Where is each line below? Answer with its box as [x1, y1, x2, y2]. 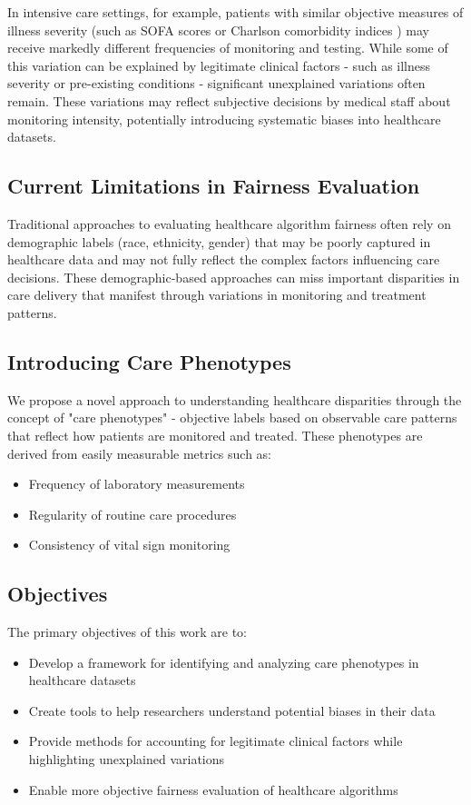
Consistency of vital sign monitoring [28, 535, 231, 554]
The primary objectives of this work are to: [7, 622, 247, 641]
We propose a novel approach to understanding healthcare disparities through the [7, 390, 462, 409]
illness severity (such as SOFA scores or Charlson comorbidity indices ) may [7, 20, 429, 39]
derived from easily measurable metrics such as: [7, 443, 272, 462]
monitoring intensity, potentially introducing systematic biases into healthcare [7, 109, 441, 128]
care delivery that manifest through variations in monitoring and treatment [7, 285, 427, 304]
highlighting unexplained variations [28, 750, 225, 769]
